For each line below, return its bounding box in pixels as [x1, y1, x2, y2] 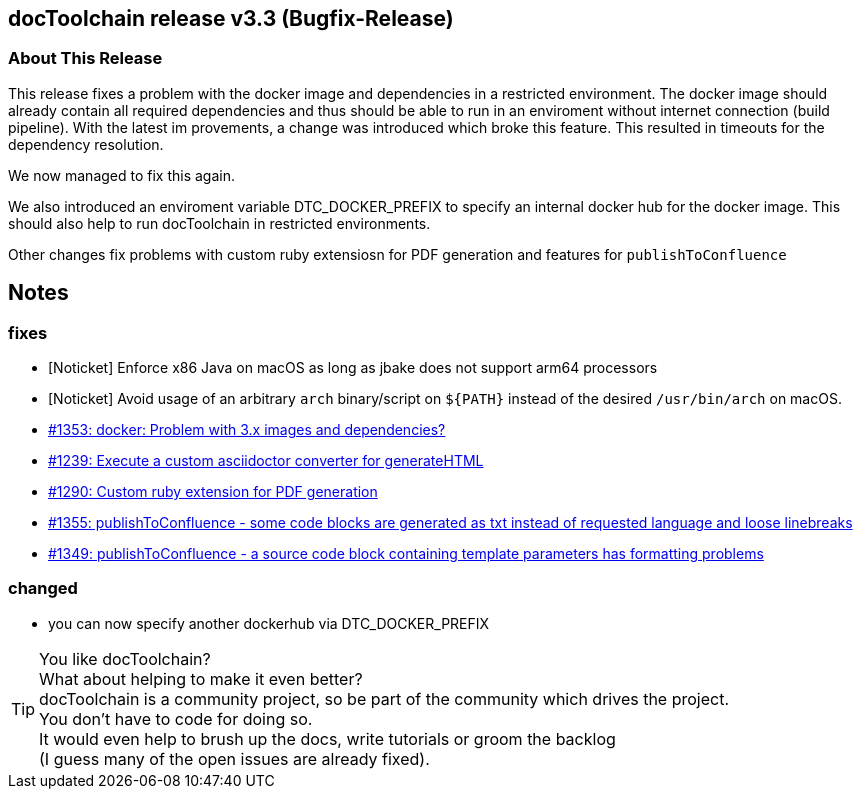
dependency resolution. [8, 135, 164, 153]
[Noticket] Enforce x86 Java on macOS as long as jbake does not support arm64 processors [48, 359, 658, 377]
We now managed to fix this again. [8, 166, 236, 184]
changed [8, 578, 78, 599]
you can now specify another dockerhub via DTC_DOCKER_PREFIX [48, 614, 490, 632]
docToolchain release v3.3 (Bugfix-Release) [8, 6, 454, 31]
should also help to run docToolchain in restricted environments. [8, 214, 431, 232]
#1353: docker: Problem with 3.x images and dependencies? [48, 421, 446, 439]
